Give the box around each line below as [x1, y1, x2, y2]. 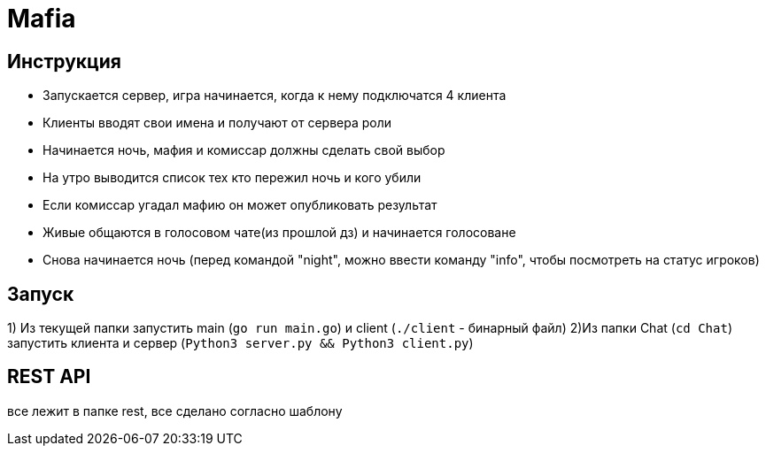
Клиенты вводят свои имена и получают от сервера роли [43, 115, 392, 131]
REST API [7, 365, 91, 388]
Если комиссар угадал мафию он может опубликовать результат [43, 197, 437, 213]
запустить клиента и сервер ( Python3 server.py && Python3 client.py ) [7, 335, 474, 351]
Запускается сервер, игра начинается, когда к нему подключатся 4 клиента [43, 88, 507, 104]
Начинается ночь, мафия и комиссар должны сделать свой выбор [43, 142, 445, 158]
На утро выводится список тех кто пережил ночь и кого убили [43, 170, 422, 186]
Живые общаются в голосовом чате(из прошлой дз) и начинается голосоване [43, 225, 516, 241]
